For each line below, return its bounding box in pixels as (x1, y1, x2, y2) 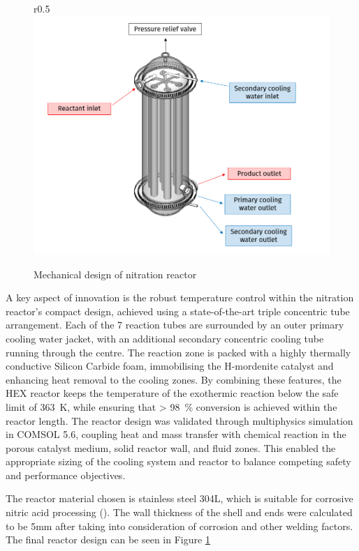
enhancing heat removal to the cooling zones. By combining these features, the (6, 372, 342, 386)
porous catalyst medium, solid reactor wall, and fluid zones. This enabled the (6, 440, 336, 455)
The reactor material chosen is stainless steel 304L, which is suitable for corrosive (6, 491, 353, 506)
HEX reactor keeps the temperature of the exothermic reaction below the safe (6, 386, 339, 400)
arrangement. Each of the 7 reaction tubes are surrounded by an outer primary (6, 317, 344, 332)
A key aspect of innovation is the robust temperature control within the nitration (6, 290, 354, 305)
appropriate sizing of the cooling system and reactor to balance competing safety (6, 454, 351, 469)
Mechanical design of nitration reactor (34, 266, 197, 281)
